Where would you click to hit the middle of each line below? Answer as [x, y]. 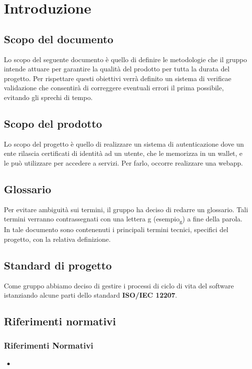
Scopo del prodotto [53, 123]
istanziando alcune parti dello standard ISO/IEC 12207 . [91, 295]
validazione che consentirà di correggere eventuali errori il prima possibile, [114, 88]
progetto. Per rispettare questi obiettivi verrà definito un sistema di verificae [118, 78]
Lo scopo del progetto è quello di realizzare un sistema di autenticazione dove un [124, 143]
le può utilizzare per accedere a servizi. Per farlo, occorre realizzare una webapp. [124, 162]
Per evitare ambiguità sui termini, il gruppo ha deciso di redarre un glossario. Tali [126, 209]
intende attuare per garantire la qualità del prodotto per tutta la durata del [117, 69]
